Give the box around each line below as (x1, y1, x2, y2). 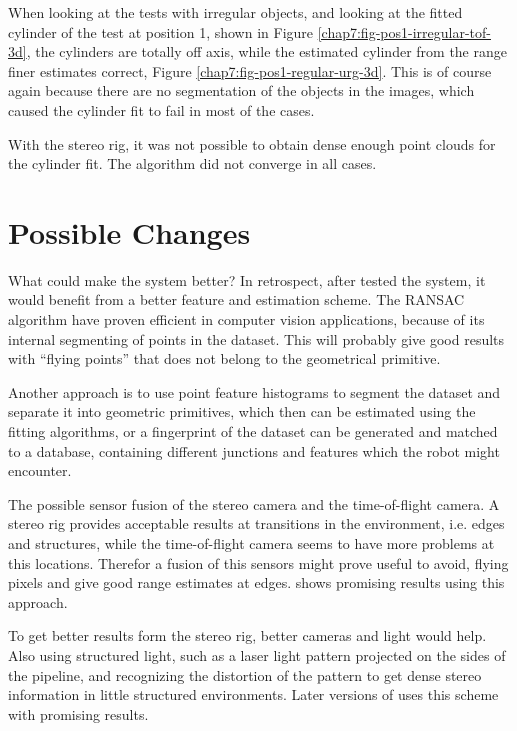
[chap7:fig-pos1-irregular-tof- (317, 21, 491, 42)
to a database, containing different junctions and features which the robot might (8, 440, 500, 461)
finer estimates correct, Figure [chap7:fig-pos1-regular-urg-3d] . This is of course (8, 60, 492, 81)
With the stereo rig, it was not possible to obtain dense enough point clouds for (8, 133, 496, 154)
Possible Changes (8, 211, 251, 252)
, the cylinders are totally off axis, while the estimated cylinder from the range (26, 41, 507, 62)
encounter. (8, 460, 72, 481)
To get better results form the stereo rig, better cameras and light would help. (8, 625, 487, 646)
